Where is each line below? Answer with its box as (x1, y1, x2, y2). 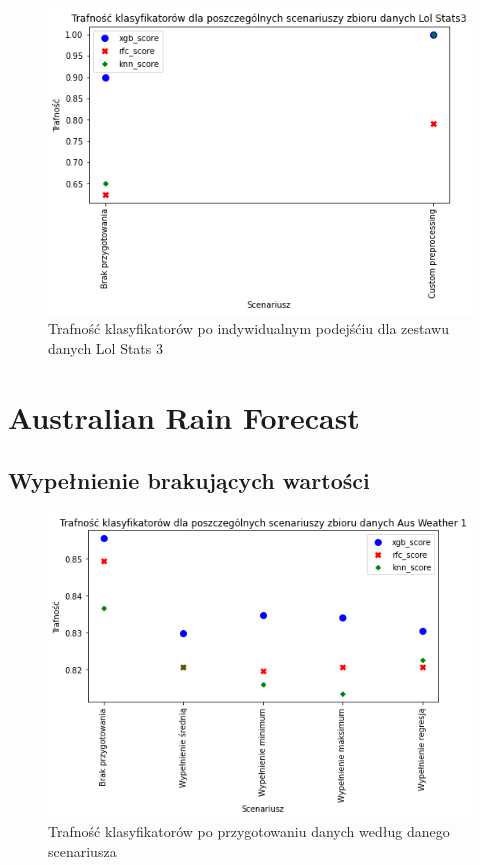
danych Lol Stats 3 (48, 338, 163, 359)
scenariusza (48, 841, 117, 862)
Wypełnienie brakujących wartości (8, 465, 370, 496)
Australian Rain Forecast (8, 396, 360, 437)
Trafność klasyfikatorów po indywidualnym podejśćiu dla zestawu (48, 318, 449, 339)
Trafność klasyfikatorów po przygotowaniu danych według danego (48, 821, 450, 842)
